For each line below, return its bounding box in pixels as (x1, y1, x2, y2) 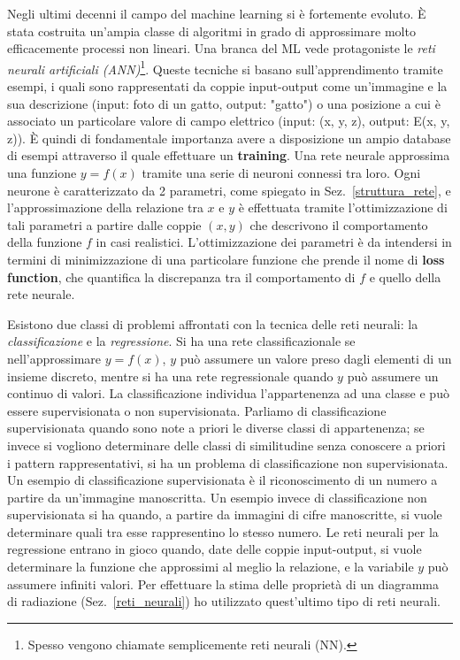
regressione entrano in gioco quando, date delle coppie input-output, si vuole (7, 540, 422, 558)
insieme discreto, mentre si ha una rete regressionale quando (7, 366, 333, 385)
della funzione (7, 233, 82, 251)
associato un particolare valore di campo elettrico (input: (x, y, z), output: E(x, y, (7, 111, 450, 130)
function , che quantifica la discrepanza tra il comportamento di (7, 267, 356, 286)
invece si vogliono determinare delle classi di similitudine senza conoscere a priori (7, 435, 446, 454)
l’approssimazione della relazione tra (7, 198, 203, 217)
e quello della (369, 267, 441, 286)
